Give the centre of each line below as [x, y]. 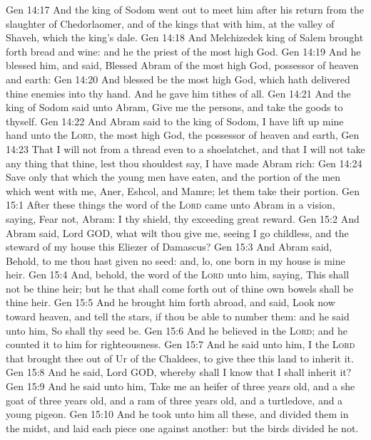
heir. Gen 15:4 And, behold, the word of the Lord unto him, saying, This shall [178, 274]
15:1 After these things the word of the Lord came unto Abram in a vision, [171, 205]
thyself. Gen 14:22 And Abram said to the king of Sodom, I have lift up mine [175, 121]
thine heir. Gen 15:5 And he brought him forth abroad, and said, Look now [171, 302]
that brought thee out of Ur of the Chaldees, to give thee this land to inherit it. [180, 358]
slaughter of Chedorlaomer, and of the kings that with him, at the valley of [170, 23]
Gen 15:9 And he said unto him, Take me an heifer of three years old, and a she [181, 386]
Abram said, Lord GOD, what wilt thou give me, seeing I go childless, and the [177, 232]
